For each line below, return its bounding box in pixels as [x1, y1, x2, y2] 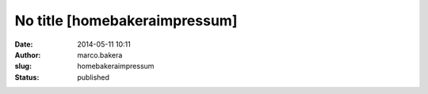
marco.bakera [77, 50, 123, 59]
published [77, 72, 110, 82]
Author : [14, 50, 41, 59]
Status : [14, 72, 40, 82]
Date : [14, 39, 33, 49]
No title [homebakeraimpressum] [14, 12, 238, 29]
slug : [14, 62, 32, 71]
